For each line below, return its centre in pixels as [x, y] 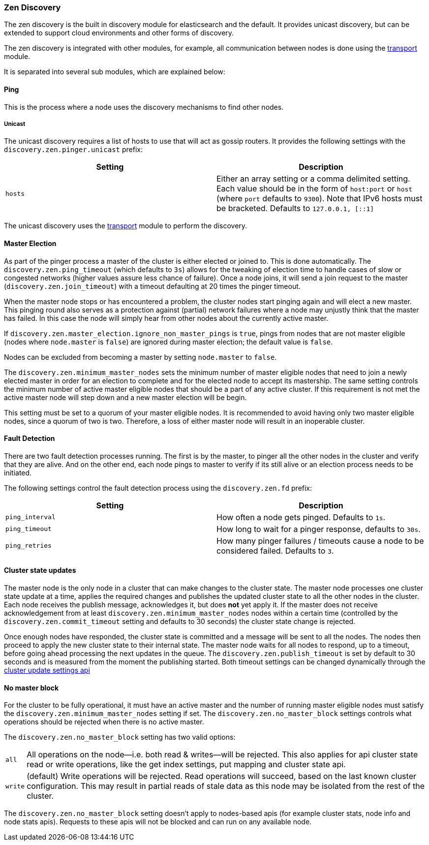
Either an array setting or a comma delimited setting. [313, 179]
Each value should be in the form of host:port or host [315, 189]
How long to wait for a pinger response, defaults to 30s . [319, 529]
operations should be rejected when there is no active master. [104, 722]
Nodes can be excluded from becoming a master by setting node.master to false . [140, 357]
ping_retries [29, 546]
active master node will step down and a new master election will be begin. [125, 397]
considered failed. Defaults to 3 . [275, 550]
